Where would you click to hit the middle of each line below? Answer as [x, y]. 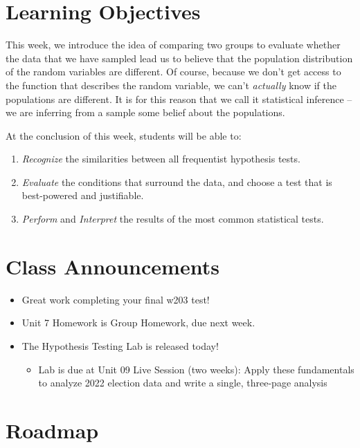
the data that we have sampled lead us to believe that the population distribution [179, 58]
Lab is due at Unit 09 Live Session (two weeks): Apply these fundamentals [196, 369]
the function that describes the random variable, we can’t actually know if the [171, 85]
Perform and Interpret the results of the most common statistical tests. [173, 219]
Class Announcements [112, 266]
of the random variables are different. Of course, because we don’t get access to [173, 72]
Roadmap [52, 430]
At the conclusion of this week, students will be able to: [124, 135]
